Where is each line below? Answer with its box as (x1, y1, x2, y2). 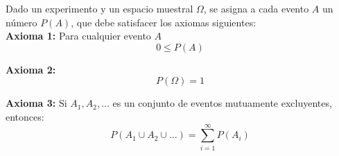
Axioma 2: (6, 62, 56, 76)
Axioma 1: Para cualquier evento (6, 28, 151, 43)
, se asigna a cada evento (203, 1, 309, 15)
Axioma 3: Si (6, 96, 67, 110)
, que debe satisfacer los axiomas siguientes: (71, 15, 257, 29)
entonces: (6, 109, 44, 123)
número (6, 15, 37, 29)
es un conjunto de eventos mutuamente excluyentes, (112, 96, 332, 110)
